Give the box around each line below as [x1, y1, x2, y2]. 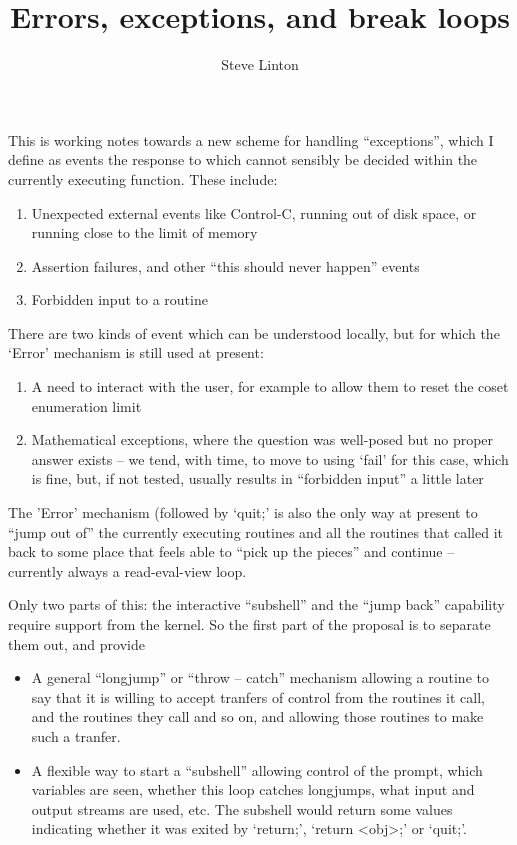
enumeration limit [31, 395, 142, 416]
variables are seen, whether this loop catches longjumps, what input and [31, 779, 475, 800]
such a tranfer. [31, 725, 121, 746]
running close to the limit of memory [31, 222, 258, 243]
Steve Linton [221, 54, 299, 75]
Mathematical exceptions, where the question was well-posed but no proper [31, 429, 494, 450]
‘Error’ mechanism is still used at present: [8, 342, 264, 363]
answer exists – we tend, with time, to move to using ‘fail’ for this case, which [31, 448, 509, 469]
